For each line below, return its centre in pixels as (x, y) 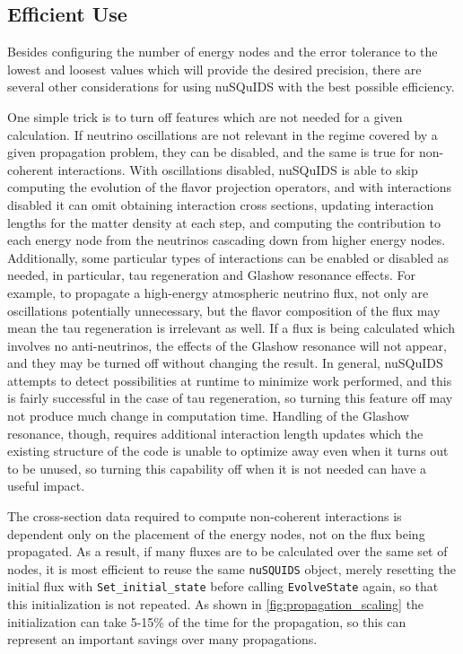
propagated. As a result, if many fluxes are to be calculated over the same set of (227, 551)
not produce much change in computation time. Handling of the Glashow (208, 416)
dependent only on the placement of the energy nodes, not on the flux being (216, 533)
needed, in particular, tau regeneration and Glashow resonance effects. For (211, 275)
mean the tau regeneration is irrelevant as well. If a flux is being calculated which (231, 328)
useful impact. (46, 486)
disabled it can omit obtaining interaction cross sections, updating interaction (221, 204)
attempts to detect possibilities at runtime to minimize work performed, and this (230, 380)
